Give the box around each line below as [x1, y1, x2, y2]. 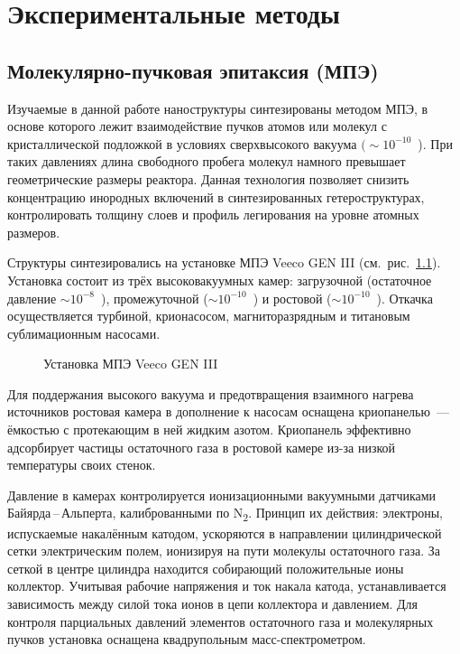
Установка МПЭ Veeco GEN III [43, 354, 218, 373]
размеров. [7, 222, 60, 241]
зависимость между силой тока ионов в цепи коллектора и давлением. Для [7, 593, 419, 612]
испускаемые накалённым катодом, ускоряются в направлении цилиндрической [7, 523, 442, 542]
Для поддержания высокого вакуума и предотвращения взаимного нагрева [7, 384, 414, 403]
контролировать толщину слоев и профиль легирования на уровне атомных [7, 205, 419, 224]
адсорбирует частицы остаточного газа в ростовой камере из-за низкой [7, 437, 396, 456]
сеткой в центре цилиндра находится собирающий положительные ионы [7, 558, 404, 577]
